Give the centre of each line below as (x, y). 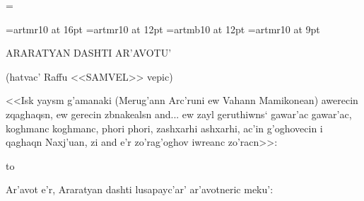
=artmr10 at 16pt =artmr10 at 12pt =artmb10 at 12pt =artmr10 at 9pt (163, 29)
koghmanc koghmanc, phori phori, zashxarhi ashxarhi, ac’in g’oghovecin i (164, 128)
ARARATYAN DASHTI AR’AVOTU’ (89, 53)
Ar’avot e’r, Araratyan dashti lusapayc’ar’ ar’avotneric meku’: (140, 189)
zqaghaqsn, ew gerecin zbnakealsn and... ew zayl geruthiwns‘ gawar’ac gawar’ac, (179, 114)
